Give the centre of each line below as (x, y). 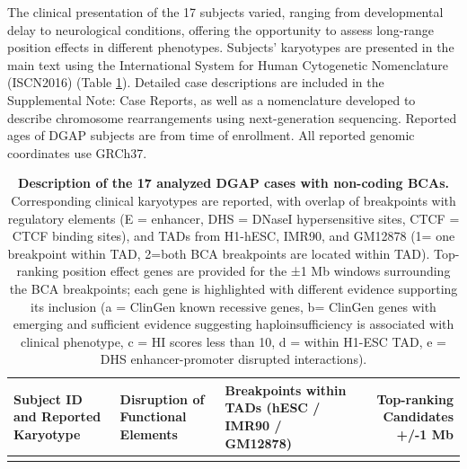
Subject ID (48, 398)
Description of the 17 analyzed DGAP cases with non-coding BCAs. (233, 183)
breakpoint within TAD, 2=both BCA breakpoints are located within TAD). (219, 253)
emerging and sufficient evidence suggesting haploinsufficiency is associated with (233, 324)
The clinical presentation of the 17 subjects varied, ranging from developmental (225, 12)
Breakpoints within (286, 389)
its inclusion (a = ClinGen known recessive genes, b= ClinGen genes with (233, 306)
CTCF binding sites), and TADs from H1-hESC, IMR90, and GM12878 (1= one (233, 236)
